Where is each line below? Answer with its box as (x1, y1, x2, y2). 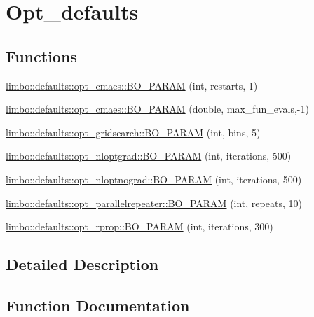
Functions (6, 45, 77, 66)
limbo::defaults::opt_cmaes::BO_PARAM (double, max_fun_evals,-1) (6, 101, 309, 116)
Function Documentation (6, 294, 190, 316)
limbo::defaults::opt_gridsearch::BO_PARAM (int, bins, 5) (6, 125, 261, 139)
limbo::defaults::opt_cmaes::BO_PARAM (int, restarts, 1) (6, 78, 258, 92)
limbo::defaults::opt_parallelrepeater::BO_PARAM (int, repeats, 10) (6, 195, 302, 210)
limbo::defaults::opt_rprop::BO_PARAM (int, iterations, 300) (6, 219, 273, 234)
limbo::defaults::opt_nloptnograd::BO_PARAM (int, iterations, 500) (6, 171, 302, 186)
